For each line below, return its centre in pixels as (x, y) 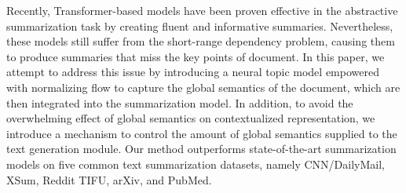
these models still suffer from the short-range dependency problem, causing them (201, 41)
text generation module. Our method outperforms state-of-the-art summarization (201, 149)
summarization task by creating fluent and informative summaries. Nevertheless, (200, 25)
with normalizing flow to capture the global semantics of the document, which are (203, 87)
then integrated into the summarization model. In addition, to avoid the (180, 102)
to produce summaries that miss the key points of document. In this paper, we (196, 56)
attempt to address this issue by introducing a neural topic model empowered (193, 72)
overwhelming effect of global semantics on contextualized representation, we (191, 118)
